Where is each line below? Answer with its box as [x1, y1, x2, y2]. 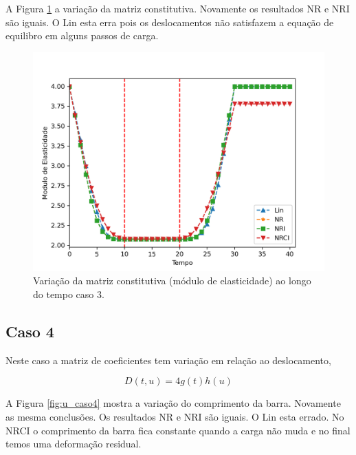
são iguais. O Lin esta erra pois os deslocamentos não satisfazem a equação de [5, 14, 334, 29]
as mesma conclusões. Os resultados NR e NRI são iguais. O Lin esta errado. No [5, 409, 344, 423]
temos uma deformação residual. [5, 436, 142, 451]
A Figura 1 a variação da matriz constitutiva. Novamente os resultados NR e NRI [5, 1, 350, 15]
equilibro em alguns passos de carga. [5, 28, 159, 43]
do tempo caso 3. [33, 286, 104, 301]
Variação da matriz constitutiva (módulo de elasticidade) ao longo [33, 273, 311, 288]
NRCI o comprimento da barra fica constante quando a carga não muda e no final [5, 423, 351, 437]
